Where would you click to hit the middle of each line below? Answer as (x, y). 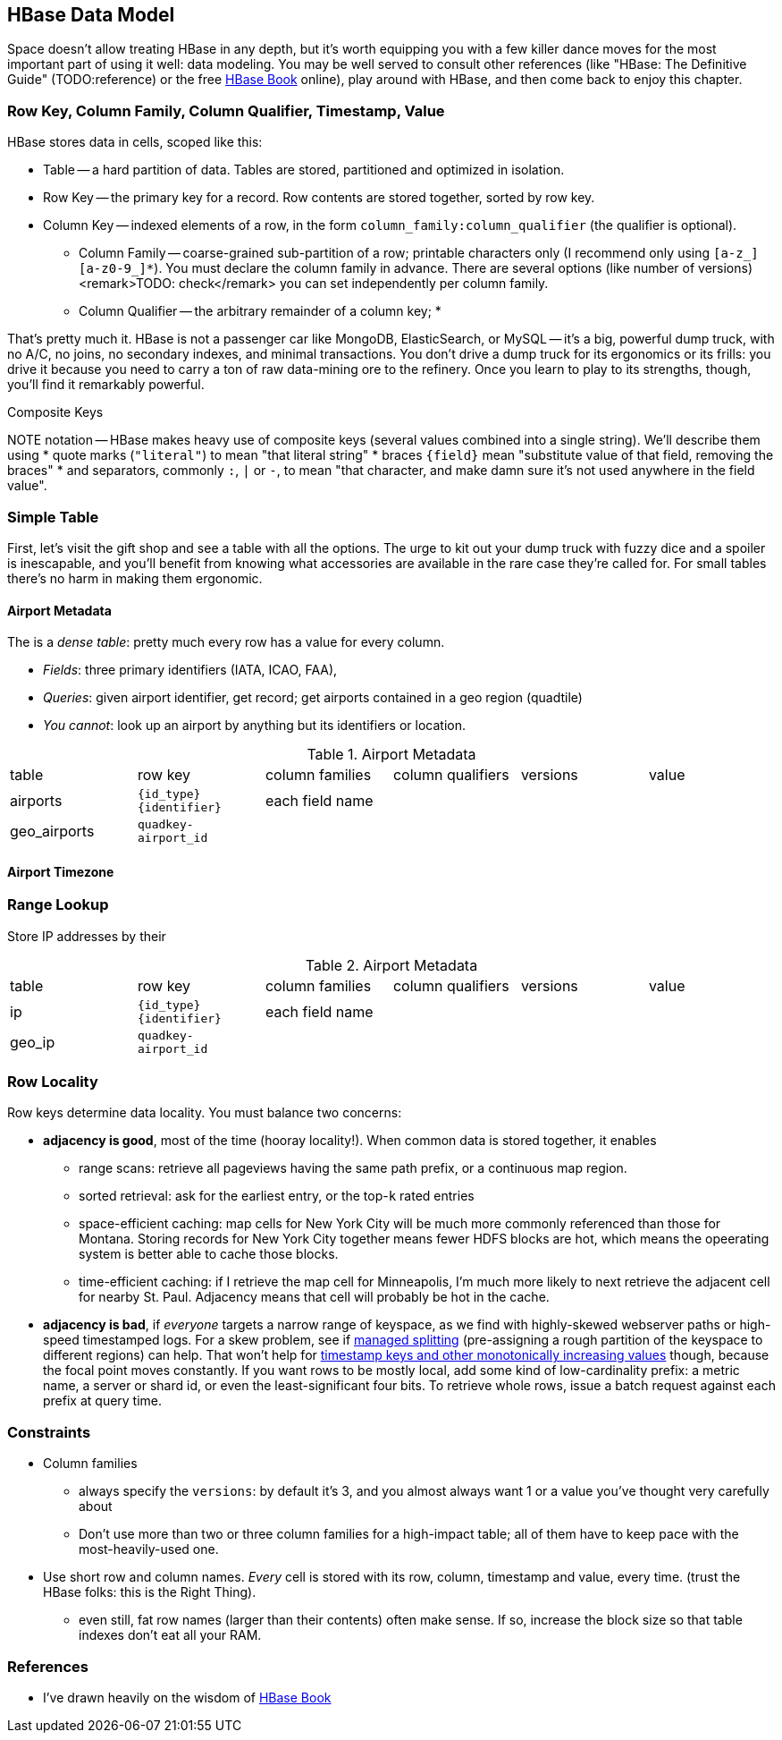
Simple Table (53, 517)
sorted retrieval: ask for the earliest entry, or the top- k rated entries (277, 1196)
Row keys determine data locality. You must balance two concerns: (205, 1113)
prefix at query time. (103, 1401)
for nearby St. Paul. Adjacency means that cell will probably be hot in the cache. (314, 1297)
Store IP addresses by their (87, 936)
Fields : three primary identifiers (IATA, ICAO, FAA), (190, 670)
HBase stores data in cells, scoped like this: (135, 142)
